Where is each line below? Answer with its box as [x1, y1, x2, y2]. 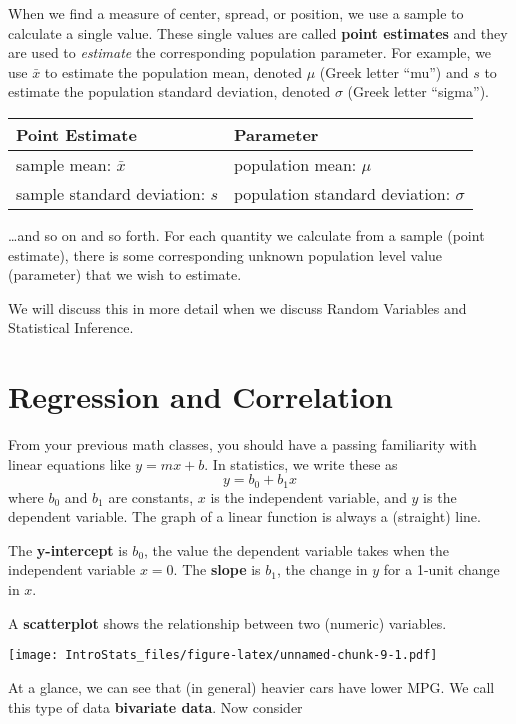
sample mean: [16, 152, 112, 176]
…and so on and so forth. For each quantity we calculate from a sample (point [8, 224, 485, 245]
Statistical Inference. [8, 317, 134, 338]
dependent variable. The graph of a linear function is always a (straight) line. [8, 506, 481, 527]
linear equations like [8, 453, 131, 474]
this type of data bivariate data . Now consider [8, 696, 303, 717]
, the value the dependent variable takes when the [144, 539, 450, 560]
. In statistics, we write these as [204, 453, 398, 474]
